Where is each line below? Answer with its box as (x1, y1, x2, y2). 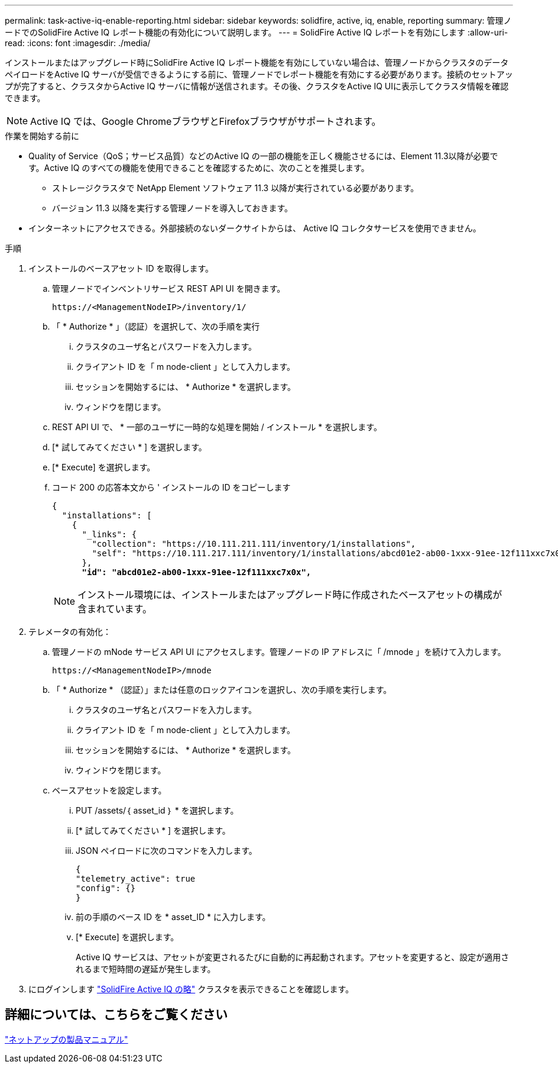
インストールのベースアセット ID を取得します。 (28, 263, 214, 273)
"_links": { (82, 530, 137, 539)
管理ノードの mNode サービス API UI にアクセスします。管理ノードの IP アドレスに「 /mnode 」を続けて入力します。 (52, 647, 506, 657)
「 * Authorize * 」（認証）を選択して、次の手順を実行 (52, 321, 260, 331)
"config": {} (76, 883, 136, 893)
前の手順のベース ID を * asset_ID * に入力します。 (76, 912, 271, 922)
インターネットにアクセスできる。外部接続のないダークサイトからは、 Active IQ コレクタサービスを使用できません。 (28, 223, 481, 233)
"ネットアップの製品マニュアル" (5, 1034, 128, 1044)
